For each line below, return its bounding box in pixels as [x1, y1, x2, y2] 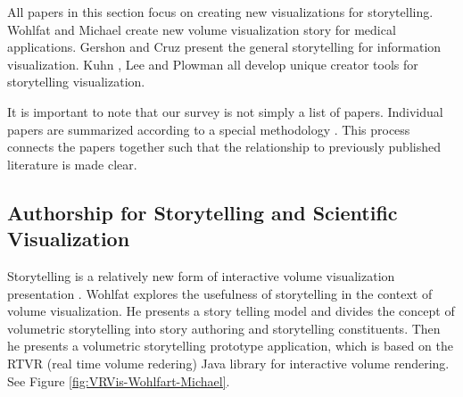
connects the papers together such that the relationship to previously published [7, 137, 441, 156]
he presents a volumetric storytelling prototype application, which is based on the [7, 336, 453, 355]
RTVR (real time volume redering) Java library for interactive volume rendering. [7, 353, 450, 372]
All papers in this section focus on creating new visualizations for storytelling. [7, 3, 434, 21]
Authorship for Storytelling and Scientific [7, 198, 398, 226]
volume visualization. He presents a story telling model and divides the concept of [7, 302, 455, 320]
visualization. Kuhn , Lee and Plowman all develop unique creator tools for [7, 54, 418, 73]
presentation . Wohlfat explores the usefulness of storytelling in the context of [7, 284, 433, 302]
